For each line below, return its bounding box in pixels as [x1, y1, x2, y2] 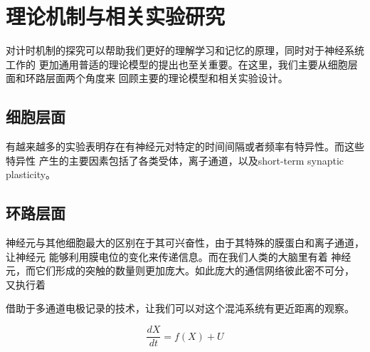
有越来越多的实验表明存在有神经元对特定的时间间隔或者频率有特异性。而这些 [6, 139, 364, 154]
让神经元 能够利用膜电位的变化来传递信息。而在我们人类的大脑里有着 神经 [6, 249, 351, 264]
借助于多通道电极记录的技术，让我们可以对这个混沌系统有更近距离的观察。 [6, 301, 354, 316]
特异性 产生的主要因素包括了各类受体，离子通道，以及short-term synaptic [6, 152, 344, 167]
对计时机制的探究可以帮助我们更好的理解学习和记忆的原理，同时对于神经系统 [6, 43, 364, 58]
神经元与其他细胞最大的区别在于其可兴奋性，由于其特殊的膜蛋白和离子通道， [6, 235, 364, 250]
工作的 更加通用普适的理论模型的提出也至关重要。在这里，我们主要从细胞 [6, 56, 348, 71]
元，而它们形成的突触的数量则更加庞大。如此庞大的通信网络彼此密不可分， [6, 263, 354, 278]
